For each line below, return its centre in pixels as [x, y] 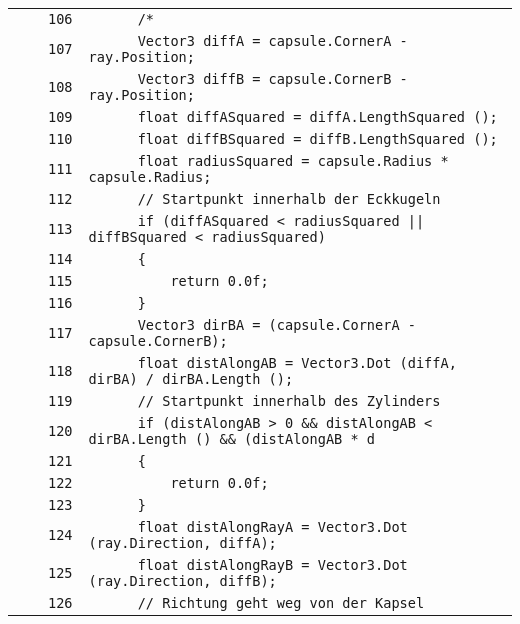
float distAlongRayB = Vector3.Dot [272, 565]
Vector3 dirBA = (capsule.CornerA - [276, 325]
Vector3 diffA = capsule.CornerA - [272, 41]
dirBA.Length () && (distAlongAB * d [232, 439]
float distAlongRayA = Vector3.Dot [272, 527]
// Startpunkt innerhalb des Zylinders [289, 401]
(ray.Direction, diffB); [182, 581]
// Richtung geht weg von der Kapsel [281, 603]
